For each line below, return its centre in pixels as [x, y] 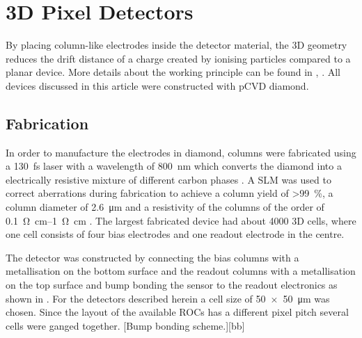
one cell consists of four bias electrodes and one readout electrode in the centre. [175, 234]
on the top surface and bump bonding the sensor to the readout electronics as [172, 285]
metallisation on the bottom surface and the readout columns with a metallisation [181, 271]
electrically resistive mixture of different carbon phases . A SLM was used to [168, 179]
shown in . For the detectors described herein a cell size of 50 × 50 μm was [168, 298]
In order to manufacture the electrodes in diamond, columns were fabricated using [181, 152]
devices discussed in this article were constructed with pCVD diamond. [157, 85]
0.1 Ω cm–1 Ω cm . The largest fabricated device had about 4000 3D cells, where [181, 220]
